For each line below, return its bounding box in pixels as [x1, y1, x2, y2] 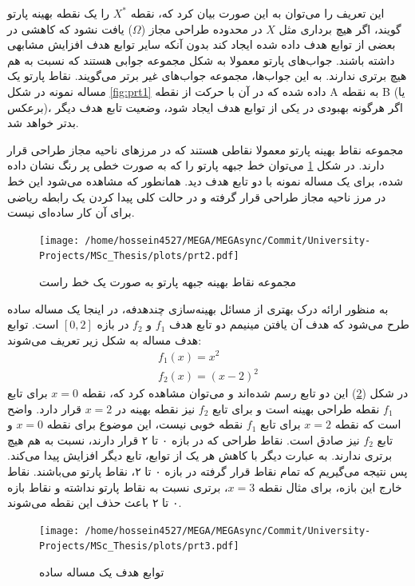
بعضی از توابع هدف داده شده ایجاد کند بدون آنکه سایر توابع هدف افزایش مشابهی [7, 36, 396, 53]
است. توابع [7, 316, 59, 333]
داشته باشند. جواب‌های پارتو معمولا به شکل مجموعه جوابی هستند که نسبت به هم [7, 51, 395, 68]
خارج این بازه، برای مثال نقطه [258, 478, 402, 495]
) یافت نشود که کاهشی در [7, 20, 132, 37]
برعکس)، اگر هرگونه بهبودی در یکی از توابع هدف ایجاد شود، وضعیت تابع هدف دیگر [7, 98, 403, 115]
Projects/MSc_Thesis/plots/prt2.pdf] [39, 250, 239, 262]
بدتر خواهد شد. [7, 114, 79, 131]
